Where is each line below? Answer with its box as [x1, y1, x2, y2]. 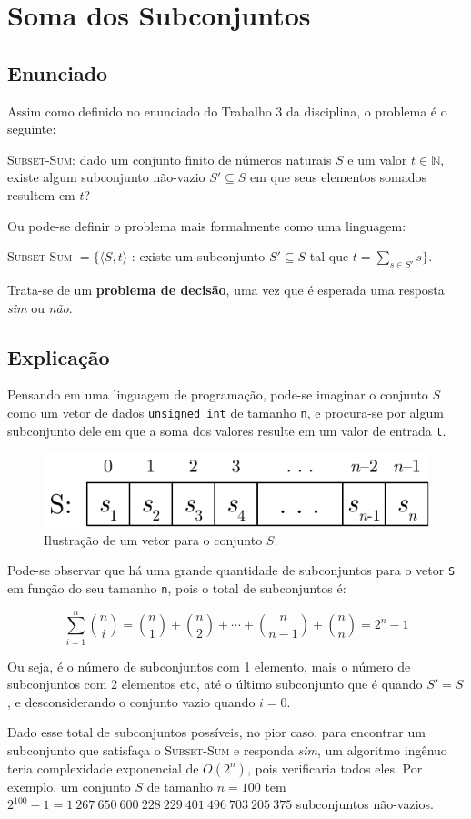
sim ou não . [7, 298, 73, 317]
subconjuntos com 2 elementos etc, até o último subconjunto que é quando [7, 674, 423, 693]
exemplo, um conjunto [7, 776, 131, 795]
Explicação [7, 342, 110, 370]
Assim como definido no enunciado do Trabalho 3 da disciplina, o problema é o [7, 101, 447, 120]
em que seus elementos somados [250, 167, 427, 187]
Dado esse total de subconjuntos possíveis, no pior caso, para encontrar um [7, 723, 426, 742]
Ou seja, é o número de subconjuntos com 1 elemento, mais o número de [7, 656, 411, 675]
